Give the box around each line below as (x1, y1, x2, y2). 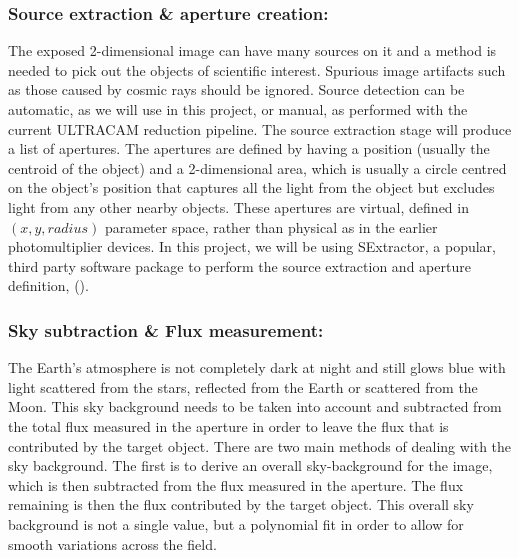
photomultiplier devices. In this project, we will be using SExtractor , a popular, (8, 236, 496, 257)
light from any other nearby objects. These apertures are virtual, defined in (8, 196, 469, 217)
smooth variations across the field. (8, 533, 217, 554)
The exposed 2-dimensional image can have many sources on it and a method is (8, 40, 497, 61)
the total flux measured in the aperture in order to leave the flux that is (8, 415, 449, 436)
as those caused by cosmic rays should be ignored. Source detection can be (8, 79, 465, 100)
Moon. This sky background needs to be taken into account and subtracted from (8, 396, 502, 417)
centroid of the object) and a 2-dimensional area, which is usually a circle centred (8, 157, 507, 178)
